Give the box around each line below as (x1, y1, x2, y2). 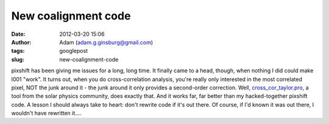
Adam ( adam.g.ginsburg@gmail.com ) (59, 38, 154, 46)
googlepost (59, 47, 88, 55)
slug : (11, 55, 24, 63)
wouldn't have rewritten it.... (11, 109, 82, 117)
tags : (11, 47, 25, 55)
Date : (11, 30, 26, 38)
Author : (11, 38, 32, 46)
